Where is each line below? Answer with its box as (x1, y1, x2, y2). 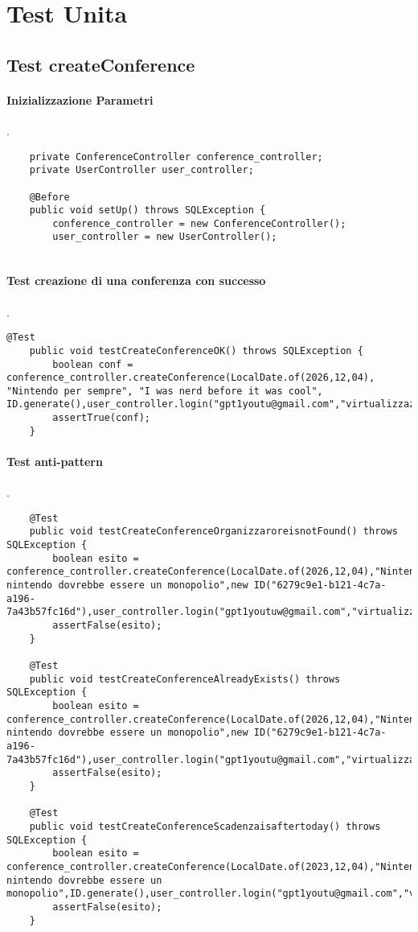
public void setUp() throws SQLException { (29, 204, 266, 217)
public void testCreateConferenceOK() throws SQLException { (29, 344, 363, 357)
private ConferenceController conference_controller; (29, 151, 323, 163)
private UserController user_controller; (29, 164, 254, 176)
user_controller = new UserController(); (52, 231, 277, 243)
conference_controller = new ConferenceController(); (52, 217, 346, 229)
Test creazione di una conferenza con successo (6, 272, 266, 289)
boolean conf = (52, 358, 133, 370)
